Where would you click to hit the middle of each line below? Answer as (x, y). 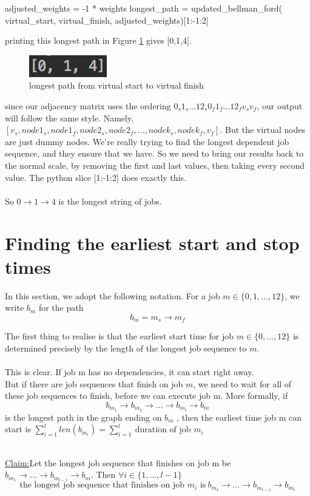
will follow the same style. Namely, (69, 117)
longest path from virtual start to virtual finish (116, 85)
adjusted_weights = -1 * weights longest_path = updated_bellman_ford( (143, 8)
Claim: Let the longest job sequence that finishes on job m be (118, 462)
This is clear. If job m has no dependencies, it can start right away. (130, 372)
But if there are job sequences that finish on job (94, 383)
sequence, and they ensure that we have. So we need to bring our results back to (154, 153)
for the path (61, 307)
